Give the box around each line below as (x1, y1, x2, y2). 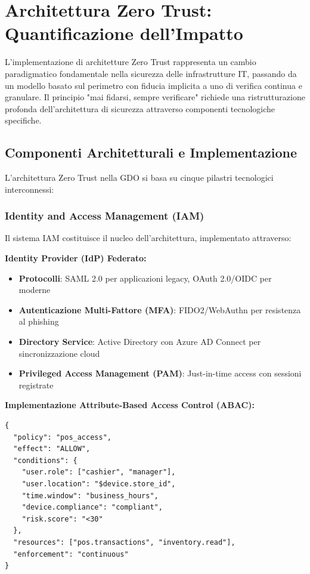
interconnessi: (5, 183, 54, 195)
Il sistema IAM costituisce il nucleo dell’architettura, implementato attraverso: (5, 232, 292, 244)
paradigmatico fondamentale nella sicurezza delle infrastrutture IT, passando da (5, 67, 297, 79)
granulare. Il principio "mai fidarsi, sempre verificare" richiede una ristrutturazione (5, 91, 305, 103)
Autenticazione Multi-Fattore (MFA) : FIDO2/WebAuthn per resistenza (18, 303, 301, 316)
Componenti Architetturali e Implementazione (5, 143, 297, 162)
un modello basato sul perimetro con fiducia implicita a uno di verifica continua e (5, 79, 302, 91)
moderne (18, 283, 51, 296)
